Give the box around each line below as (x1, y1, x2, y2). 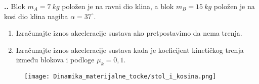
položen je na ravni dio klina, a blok (62, 1, 174, 11)
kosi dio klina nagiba (4, 11, 68, 21)
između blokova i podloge (16, 54, 95, 65)
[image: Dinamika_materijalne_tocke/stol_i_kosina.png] (24, 73, 217, 80)
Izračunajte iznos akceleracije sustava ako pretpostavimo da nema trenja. (16, 28, 242, 38)
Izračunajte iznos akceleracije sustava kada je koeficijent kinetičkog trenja (16, 44, 244, 55)
